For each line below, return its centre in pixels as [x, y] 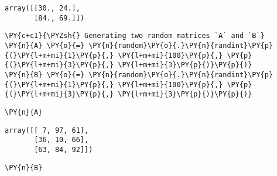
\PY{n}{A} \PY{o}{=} [45, 45]
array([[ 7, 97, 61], [47, 130]
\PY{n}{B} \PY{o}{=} [45, 75]
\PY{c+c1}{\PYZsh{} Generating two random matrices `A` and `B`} [135, 36]
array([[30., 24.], [42, 8]
